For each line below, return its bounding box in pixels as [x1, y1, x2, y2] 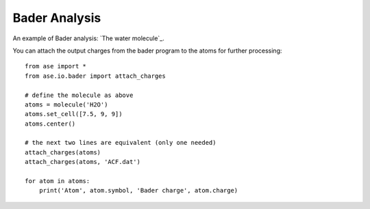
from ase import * [25, 62, 87, 70]
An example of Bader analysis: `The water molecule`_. [12, 34, 164, 42]
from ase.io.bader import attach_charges [25, 72, 166, 80]
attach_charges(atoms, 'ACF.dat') [25, 158, 140, 166]
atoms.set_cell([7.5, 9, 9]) [25, 110, 123, 118]
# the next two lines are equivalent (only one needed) [25, 139, 217, 147]
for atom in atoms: [25, 178, 90, 185]
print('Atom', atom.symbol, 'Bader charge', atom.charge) [38, 186, 238, 195]
